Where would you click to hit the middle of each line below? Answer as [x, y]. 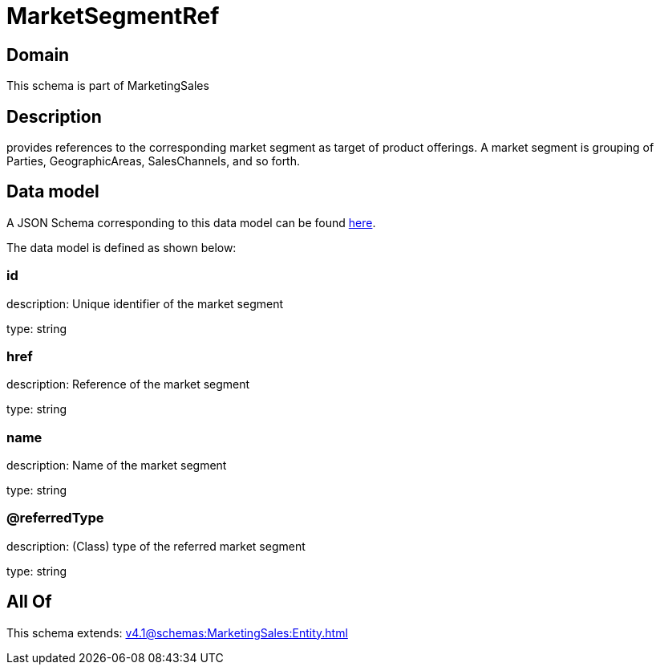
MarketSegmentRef [113, 16]
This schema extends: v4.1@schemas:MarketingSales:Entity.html [177, 632]
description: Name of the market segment [117, 466]
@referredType [55, 518]
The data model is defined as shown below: [121, 247]
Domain [38, 55]
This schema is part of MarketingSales [108, 86]
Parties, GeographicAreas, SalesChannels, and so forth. [154, 161]
